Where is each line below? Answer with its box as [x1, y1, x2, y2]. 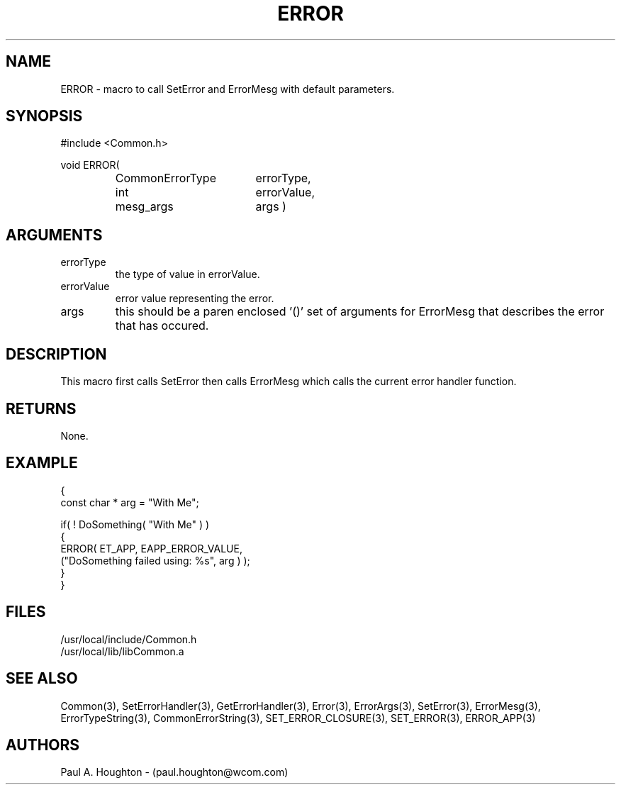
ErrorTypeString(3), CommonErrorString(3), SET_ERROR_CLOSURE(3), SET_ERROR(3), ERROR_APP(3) [60, 711, 536, 724]
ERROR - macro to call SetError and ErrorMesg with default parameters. [60, 82, 395, 95]
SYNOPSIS [6, 107, 83, 126]
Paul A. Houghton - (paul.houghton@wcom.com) [60, 766, 289, 779]
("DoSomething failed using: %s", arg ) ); [60, 554, 250, 567]
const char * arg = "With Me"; [60, 496, 199, 508]
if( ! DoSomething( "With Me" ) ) [60, 518, 210, 530]
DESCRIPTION [6, 345, 107, 363]
